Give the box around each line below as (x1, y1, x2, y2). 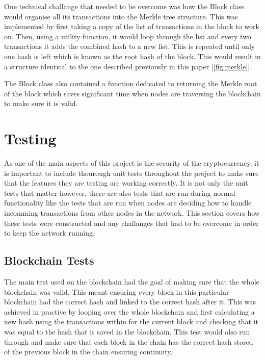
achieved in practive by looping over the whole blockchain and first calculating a (4, 306, 255, 317)
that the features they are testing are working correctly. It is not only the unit (4, 177, 248, 188)
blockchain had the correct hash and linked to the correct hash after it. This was (4, 296, 256, 307)
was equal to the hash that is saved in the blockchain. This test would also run (4, 326, 250, 337)
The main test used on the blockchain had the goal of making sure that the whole (4, 276, 259, 287)
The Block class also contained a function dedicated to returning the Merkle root (4, 78, 257, 89)
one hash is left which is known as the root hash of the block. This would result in (4, 50, 261, 61)
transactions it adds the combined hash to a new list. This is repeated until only (4, 41, 255, 52)
